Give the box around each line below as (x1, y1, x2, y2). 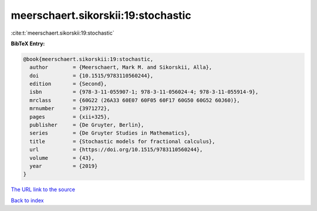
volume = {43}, (29, 155, 95, 161)
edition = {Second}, (29, 81, 107, 88)
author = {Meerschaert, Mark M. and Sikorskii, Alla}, (29, 64, 213, 71)
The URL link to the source (11, 186, 76, 193)
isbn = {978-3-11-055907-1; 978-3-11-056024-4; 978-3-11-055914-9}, (29, 89, 259, 95)
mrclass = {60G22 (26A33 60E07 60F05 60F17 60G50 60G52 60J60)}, (29, 97, 240, 103)
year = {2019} (29, 163, 98, 169)
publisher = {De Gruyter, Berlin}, (29, 122, 144, 129)
